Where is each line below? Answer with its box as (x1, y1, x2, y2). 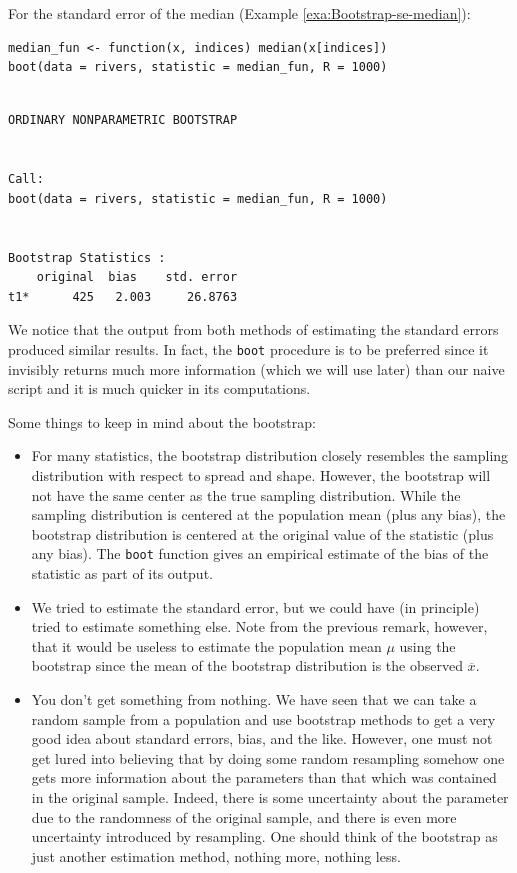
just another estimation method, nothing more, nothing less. (31, 845, 401, 866)
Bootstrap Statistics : (8, 250, 166, 265)
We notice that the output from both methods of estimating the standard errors (8, 319, 499, 340)
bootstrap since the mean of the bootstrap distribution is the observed (31, 655, 463, 676)
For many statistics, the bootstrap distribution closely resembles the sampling (31, 445, 509, 466)
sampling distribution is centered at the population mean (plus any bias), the (31, 504, 506, 525)
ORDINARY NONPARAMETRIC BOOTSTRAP (8, 113, 238, 128)
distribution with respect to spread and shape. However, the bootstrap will (31, 464, 491, 485)
